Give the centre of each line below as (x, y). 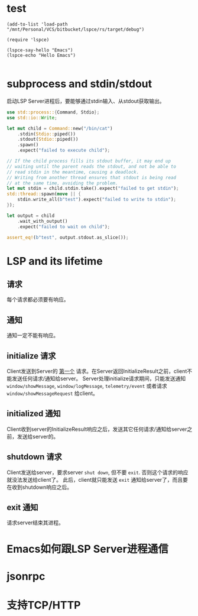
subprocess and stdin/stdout (79, 84)
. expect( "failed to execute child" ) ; (64, 150)
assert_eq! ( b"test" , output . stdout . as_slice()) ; (68, 237)
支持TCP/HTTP (44, 605)
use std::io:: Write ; (32, 118)
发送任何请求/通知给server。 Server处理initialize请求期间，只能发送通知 (99, 378)
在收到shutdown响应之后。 (40, 487)
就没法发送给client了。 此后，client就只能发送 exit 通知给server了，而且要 (98, 479)
